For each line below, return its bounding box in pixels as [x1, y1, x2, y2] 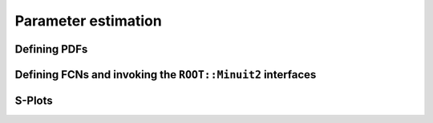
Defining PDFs [14, 42, 88, 56]
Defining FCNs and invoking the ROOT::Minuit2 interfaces [14, 68, 317, 81]
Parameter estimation [14, 12, 162, 30]
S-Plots [14, 94, 54, 107]
